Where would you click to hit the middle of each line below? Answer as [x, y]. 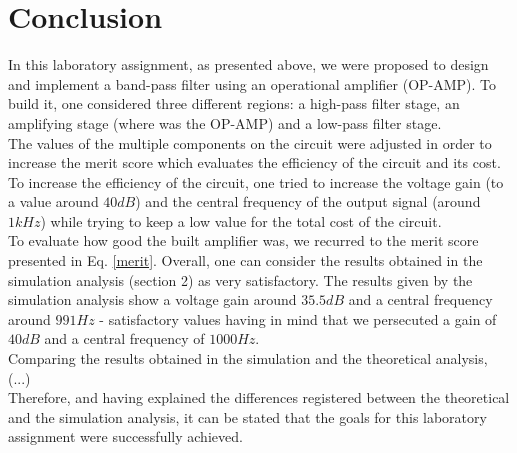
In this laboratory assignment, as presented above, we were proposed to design [248, 64]
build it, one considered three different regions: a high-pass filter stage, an [234, 103]
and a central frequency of [124, 338]
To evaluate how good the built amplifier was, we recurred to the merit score [243, 240]
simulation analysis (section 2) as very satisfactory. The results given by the [240, 279]
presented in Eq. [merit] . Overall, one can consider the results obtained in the [245, 260]
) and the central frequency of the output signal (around [308, 201]
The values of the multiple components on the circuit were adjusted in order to [250, 142]
